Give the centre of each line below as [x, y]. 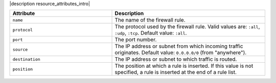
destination [26, 59]
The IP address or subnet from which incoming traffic [179, 47]
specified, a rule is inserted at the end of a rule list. [176, 72]
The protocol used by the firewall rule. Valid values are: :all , [187, 27]
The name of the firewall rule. [150, 20]
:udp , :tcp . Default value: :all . [151, 33]
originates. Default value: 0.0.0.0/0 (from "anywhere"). [181, 53]
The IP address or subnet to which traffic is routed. [176, 59]
